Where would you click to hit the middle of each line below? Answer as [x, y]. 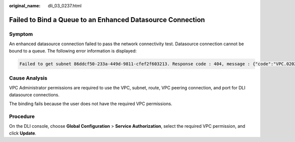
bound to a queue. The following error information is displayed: [73, 51]
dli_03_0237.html [65, 6]
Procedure [22, 116]
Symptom [21, 34]
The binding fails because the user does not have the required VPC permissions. [91, 104]
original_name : [25, 6]
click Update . [23, 133]
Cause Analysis [28, 78]
